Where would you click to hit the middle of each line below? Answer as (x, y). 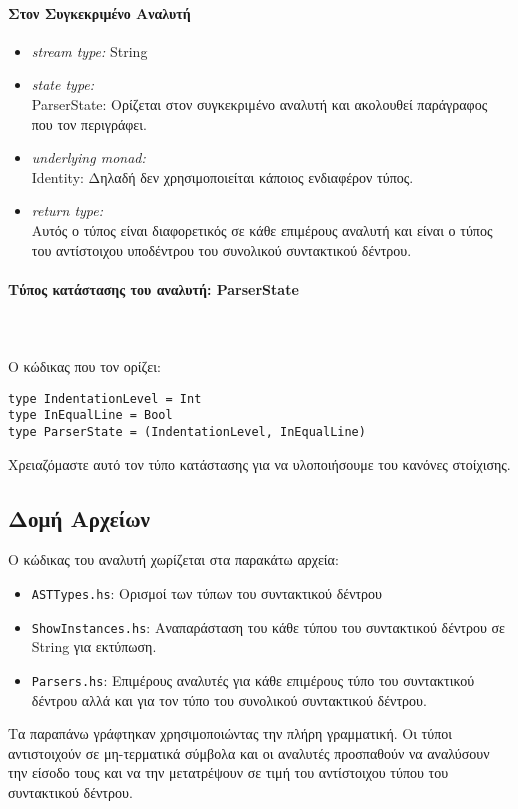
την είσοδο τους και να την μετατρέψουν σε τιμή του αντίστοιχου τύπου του (228, 772)
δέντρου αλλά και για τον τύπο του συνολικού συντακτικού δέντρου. (229, 699)
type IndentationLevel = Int (105, 398)
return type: (67, 210)
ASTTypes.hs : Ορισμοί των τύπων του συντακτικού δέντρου (207, 593)
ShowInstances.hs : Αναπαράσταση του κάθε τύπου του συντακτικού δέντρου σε (268, 626)
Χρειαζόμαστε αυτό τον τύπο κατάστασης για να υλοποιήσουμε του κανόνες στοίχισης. (259, 463)
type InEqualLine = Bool (90, 415)
